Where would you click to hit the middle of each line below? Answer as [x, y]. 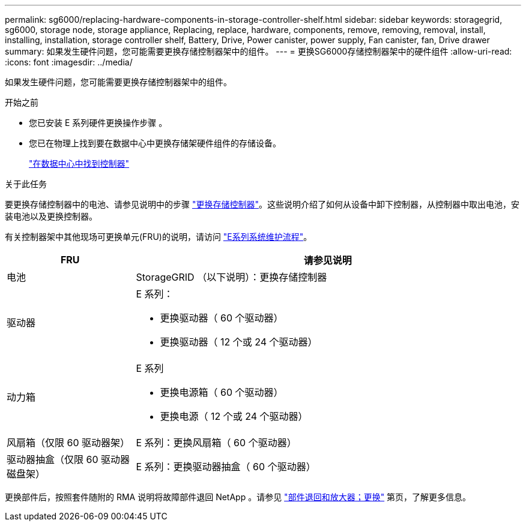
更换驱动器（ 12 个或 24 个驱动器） [239, 342]
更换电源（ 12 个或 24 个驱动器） [234, 416]
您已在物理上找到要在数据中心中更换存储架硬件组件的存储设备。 [155, 143]
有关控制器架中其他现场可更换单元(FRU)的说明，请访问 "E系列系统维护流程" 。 [159, 237]
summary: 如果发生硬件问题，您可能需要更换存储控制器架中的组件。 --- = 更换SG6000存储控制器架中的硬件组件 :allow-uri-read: [258, 51]
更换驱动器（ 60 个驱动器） [222, 318]
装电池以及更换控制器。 [51, 216]
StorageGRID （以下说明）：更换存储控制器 [231, 277]
